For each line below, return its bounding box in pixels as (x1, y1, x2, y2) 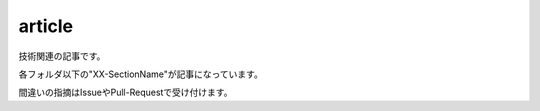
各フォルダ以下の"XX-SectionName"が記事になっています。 (18, 68, 264, 80)
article (18, 15, 74, 37)
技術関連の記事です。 (18, 50, 106, 62)
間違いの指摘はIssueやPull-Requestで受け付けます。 (18, 86, 233, 99)
